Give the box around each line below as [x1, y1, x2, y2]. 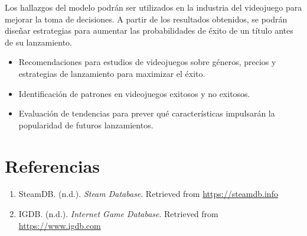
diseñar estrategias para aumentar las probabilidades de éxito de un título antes [5, 24, 293, 37]
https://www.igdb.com [18, 219, 101, 231]
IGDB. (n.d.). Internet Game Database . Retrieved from [18, 208, 218, 220]
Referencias [5, 153, 100, 177]
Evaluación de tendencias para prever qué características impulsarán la [18, 107, 275, 119]
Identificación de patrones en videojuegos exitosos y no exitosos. [18, 87, 250, 99]
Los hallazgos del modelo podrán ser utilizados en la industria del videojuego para [5, 1, 302, 13]
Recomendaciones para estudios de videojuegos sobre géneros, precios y [18, 56, 276, 68]
